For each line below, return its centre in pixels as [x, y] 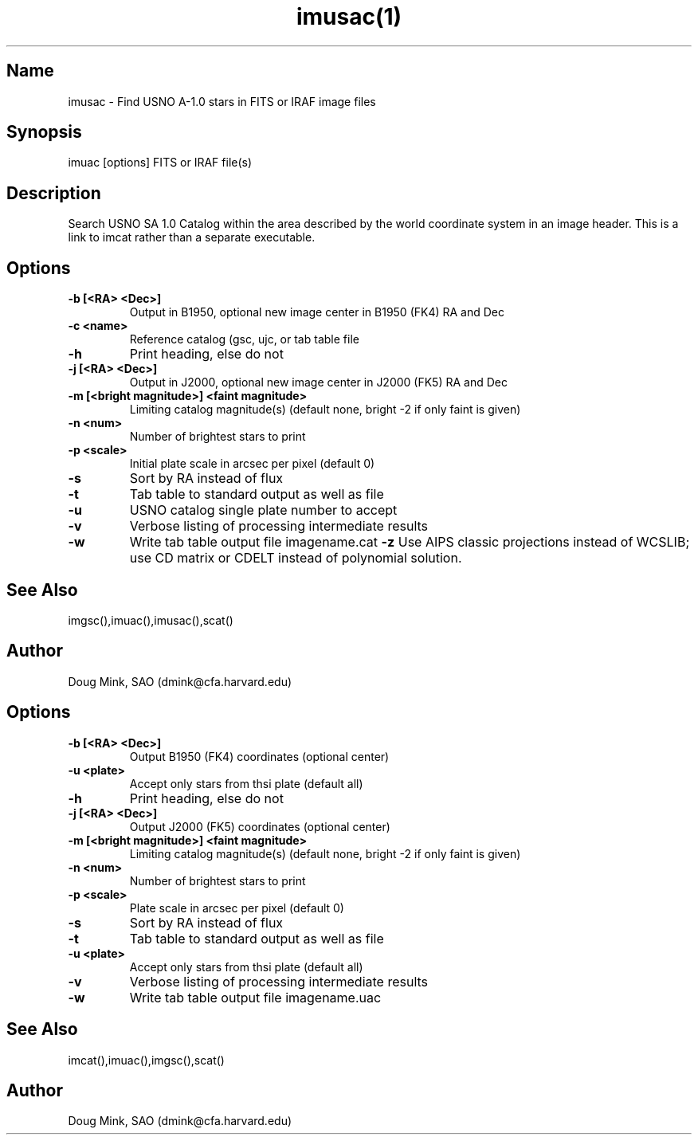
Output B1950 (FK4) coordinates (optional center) [259, 756]
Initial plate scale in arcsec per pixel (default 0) [252, 464]
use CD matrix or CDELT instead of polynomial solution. [296, 558]
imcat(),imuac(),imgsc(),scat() [146, 1060]
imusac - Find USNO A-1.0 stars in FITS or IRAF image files [222, 101]
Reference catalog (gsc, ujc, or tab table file [244, 339]
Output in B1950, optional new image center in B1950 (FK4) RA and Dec [317, 312]
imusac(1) [349, 17]
